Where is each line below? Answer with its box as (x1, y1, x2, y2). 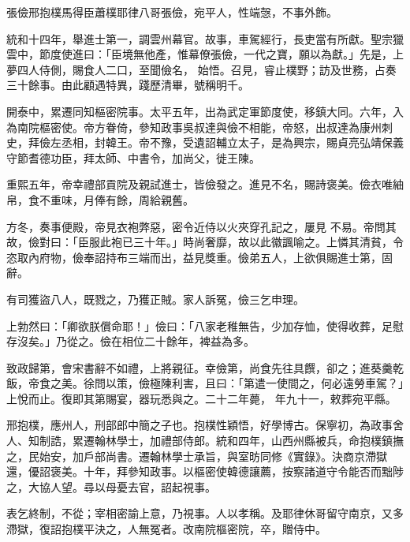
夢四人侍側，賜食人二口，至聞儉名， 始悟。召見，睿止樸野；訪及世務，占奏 (6, 61, 397, 77)
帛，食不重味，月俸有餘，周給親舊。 (6, 191, 194, 207)
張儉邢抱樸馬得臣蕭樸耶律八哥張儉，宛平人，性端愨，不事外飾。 (6, 4, 337, 20)
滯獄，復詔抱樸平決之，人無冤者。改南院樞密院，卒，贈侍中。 (6, 521, 326, 537)
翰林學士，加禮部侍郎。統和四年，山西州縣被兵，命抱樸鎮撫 (94, 432, 404, 449)
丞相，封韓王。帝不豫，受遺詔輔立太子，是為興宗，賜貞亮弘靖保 (61, 134, 393, 151)
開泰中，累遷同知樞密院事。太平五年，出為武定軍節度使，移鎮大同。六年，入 (6, 103, 404, 119)
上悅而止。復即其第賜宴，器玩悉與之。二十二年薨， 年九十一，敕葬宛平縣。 (6, 390, 397, 406)
